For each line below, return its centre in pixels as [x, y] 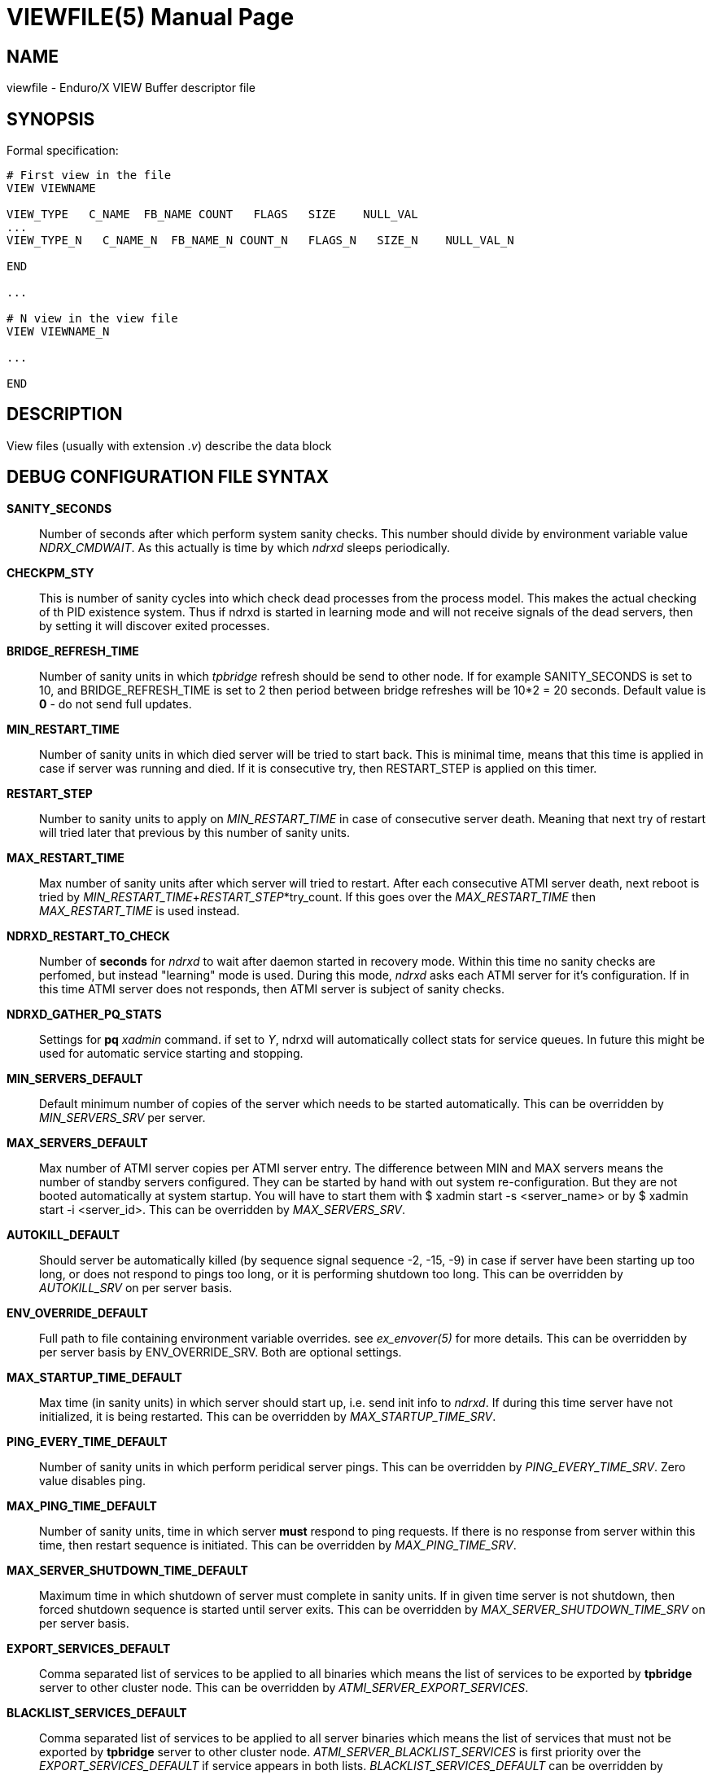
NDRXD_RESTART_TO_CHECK [88, 936]
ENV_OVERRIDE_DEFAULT [77, 1313]
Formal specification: [63, 151]
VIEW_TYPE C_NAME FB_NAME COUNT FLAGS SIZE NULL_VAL [212, 215]
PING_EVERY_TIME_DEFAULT [87, 1441]
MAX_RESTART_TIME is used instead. [140, 910]
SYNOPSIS [51, 119]
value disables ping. [92, 1480]
